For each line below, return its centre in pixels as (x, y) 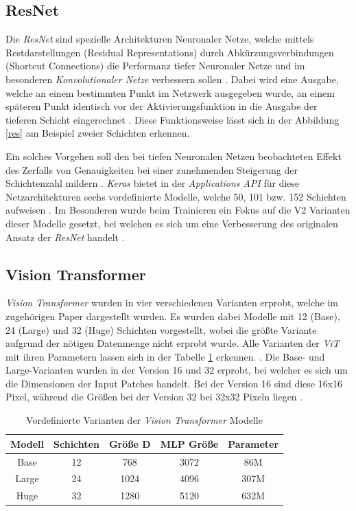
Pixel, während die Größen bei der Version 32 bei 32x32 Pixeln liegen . (154, 397)
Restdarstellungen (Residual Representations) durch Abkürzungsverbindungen (170, 52)
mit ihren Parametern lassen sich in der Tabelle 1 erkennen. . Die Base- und (165, 356)
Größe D (130, 443)
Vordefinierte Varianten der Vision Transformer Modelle (144, 420)
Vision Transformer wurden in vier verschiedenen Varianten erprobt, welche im (172, 303)
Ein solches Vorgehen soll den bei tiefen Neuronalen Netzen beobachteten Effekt (174, 156)
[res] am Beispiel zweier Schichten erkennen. (98, 133)
